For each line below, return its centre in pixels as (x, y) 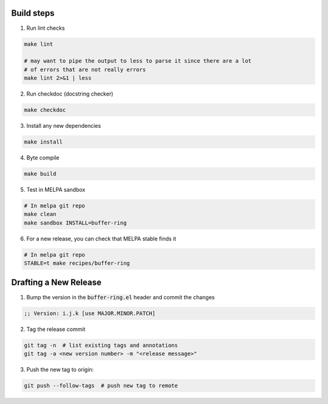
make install (43, 142)
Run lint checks (46, 28)
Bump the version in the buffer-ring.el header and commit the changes (121, 297)
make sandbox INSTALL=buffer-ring (75, 223)
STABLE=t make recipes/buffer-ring (77, 263)
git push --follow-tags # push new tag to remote (101, 385)
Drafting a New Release (56, 283)
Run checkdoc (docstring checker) (70, 94)
